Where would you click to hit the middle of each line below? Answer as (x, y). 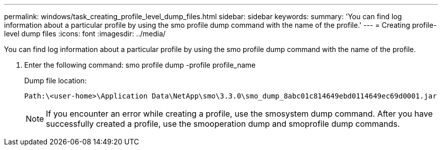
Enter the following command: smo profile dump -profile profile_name (140, 65)
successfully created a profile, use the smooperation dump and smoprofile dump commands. (223, 124)
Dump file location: (56, 81)
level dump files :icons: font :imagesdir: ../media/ (85, 34)
